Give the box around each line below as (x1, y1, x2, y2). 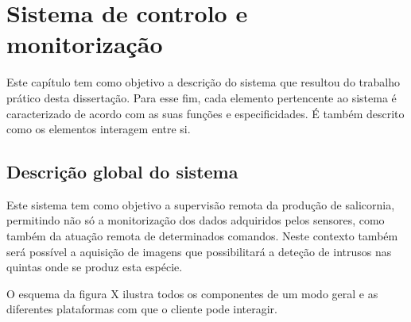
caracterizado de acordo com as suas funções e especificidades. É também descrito (6, 105, 405, 121)
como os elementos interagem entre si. (6, 121, 191, 137)
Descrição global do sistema (6, 159, 238, 184)
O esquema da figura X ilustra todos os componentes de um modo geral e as (6, 285, 378, 301)
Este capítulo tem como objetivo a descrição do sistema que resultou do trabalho (6, 74, 400, 90)
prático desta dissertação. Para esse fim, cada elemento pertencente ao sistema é (6, 89, 397, 105)
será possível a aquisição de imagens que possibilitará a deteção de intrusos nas (6, 243, 392, 259)
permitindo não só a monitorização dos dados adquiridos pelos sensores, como (6, 212, 385, 228)
